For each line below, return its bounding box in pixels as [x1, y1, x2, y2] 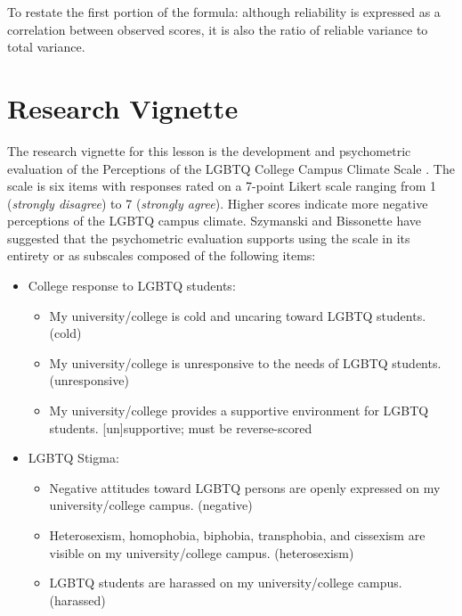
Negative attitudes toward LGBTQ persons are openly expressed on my [49, 478, 441, 497]
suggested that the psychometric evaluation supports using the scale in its [7, 228, 410, 247]
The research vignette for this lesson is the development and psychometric [7, 141, 411, 160]
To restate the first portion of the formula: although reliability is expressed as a [7, 3, 441, 21]
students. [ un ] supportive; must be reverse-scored [49, 418, 312, 437]
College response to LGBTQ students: [28, 276, 236, 295]
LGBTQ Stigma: [28, 448, 119, 467]
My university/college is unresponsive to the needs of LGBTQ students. [49, 353, 442, 372]
